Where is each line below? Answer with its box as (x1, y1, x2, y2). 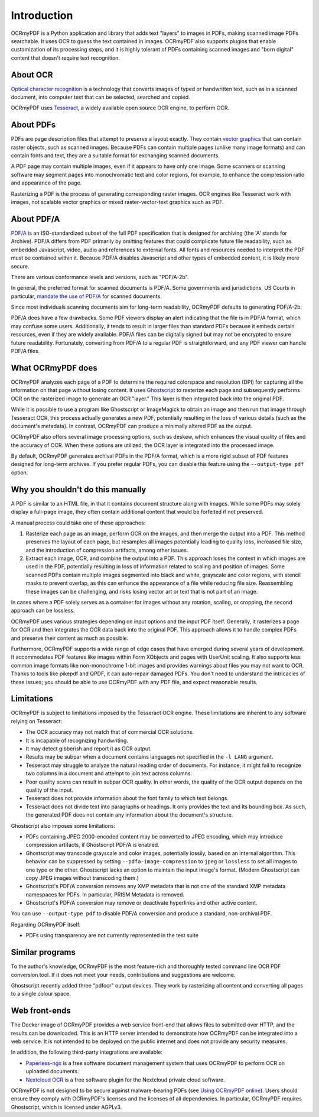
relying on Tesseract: (11, 717, 63, 724)
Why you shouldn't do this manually (11, 484, 147, 494)
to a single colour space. (11, 990, 71, 998)
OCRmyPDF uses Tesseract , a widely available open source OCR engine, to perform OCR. (11, 104, 230, 112)
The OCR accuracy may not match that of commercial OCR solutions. (25, 729, 194, 736)
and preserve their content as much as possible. (11, 634, 129, 642)
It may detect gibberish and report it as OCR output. (25, 745, 152, 752)
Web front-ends (11, 1006, 71, 1016)
